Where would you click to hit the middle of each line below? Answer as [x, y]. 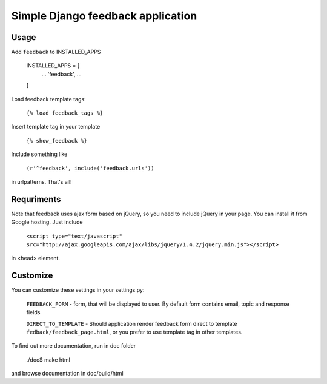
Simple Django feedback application [104, 16]
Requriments [36, 199]
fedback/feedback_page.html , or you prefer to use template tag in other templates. [134, 332]
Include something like [39, 154]
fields [33, 312]
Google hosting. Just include [47, 222]
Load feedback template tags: [48, 99]
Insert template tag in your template [56, 127]
